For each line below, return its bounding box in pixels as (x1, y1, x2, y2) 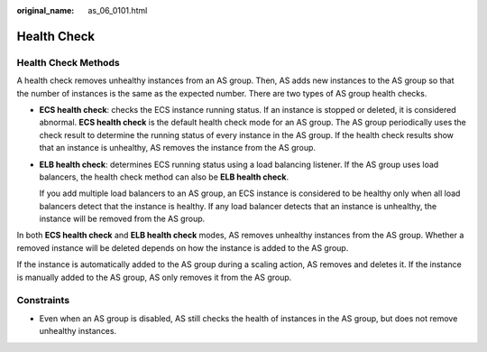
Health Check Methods (16, 56, 121, 69)
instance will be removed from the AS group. (39, 213, 206, 225)
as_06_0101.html (87, 5, 148, 15)
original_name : (16, 5, 75, 15)
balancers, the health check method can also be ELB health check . (39, 171, 289, 182)
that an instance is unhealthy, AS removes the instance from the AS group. (39, 143, 316, 153)
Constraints (16, 294, 70, 307)
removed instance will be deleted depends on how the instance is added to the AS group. (16, 242, 349, 253)
